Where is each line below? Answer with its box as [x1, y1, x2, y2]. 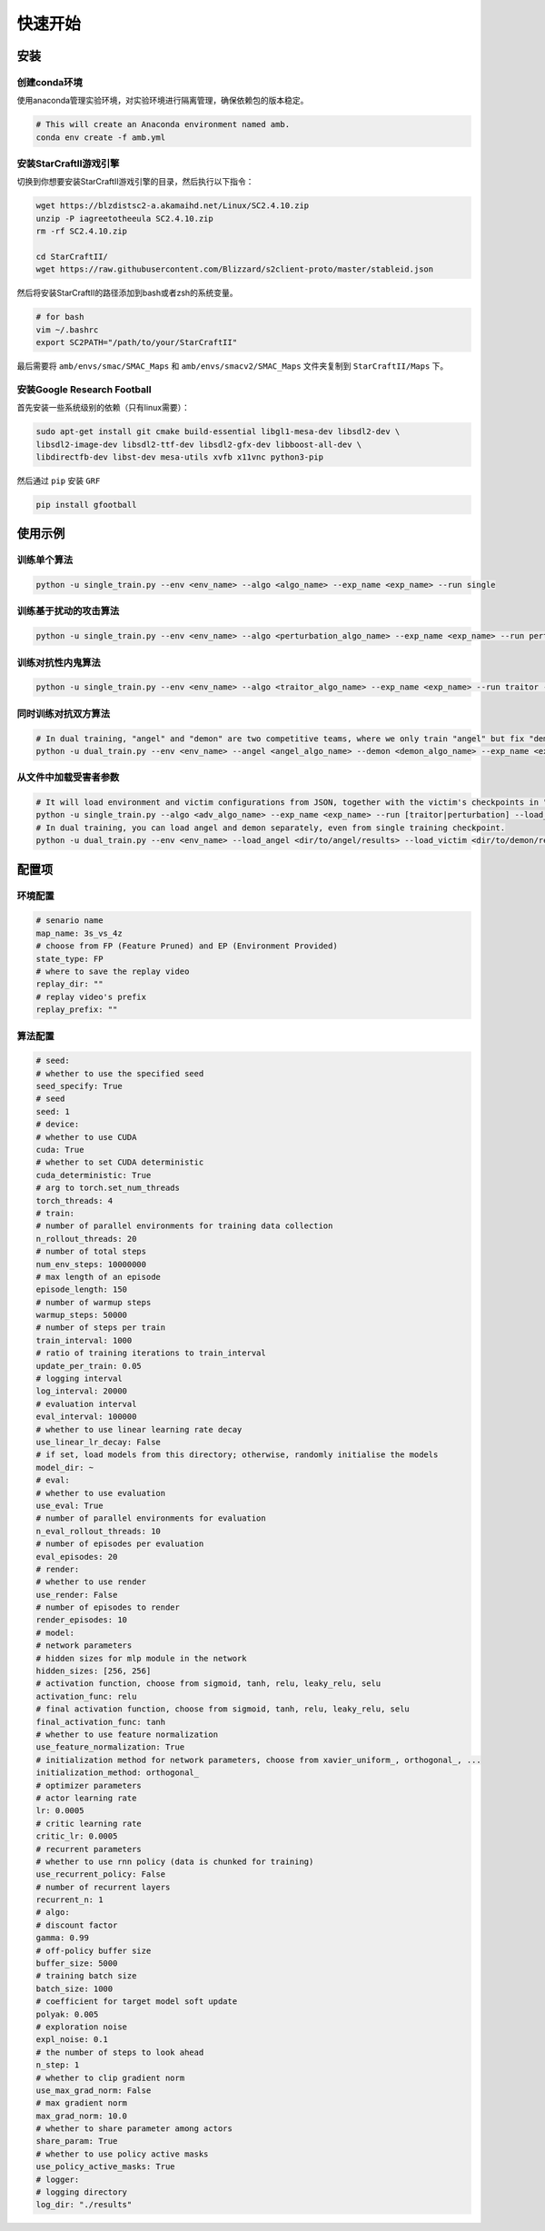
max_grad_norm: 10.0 [35, 2110, 127, 2121]
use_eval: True [35, 1500, 104, 1511]
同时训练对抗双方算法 [16, 707, 111, 719]
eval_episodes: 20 [35, 1552, 118, 1562]
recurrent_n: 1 [35, 1895, 104, 1905]
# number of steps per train [35, 1323, 166, 1333]
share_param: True [35, 2136, 118, 2147]
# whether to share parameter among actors [35, 2124, 233, 2134]
